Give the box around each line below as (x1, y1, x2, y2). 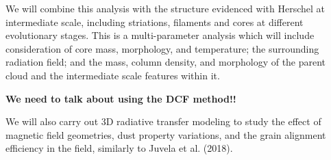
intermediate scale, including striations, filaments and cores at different (5, 14, 304, 29)
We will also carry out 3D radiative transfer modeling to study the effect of (5, 114, 321, 129)
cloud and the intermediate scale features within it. (5, 68, 220, 82)
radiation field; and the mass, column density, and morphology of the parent (5, 55, 326, 69)
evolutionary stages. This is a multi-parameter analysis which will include (5, 28, 315, 42)
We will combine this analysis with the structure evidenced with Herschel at (5, 1, 325, 15)
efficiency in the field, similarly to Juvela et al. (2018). (5, 141, 233, 155)
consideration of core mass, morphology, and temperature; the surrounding (5, 41, 319, 55)
